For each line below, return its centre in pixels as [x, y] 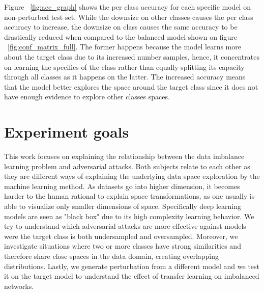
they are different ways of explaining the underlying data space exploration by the [132, 176]
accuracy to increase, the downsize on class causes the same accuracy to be [121, 27]
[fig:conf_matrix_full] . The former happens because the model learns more [124, 47]
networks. [19, 286]
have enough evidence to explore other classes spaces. [87, 97]
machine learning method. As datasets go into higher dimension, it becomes [122, 186]
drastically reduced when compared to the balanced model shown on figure [121, 36]
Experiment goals [67, 132]
